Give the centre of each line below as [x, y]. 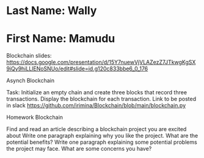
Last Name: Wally [52, 11]
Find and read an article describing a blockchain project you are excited [97, 129]
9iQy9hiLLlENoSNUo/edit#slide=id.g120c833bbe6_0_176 [77, 69]
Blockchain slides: [29, 56]
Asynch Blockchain [31, 81]
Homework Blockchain [35, 118]
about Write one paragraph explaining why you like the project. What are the [102, 136]
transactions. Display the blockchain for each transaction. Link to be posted [101, 99]
